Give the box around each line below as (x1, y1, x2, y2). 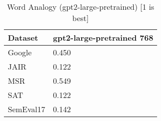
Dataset (8, 32, 39, 43)
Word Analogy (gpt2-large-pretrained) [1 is (7, 1, 154, 12)
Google (8, 47, 32, 58)
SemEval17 (8, 103, 46, 115)
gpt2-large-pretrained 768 (53, 32, 154, 43)
